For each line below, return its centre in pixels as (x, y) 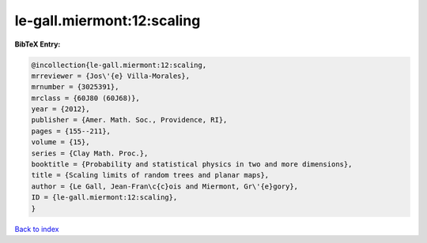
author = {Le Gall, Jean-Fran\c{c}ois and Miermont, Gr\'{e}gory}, (165, 186)
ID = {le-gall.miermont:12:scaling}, (104, 198)
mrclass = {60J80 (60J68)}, (85, 98)
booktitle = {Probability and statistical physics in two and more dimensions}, (192, 164)
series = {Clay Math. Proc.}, (90, 153)
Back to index (37, 229)
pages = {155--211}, (71, 131)
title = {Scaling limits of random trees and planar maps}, (150, 175)
